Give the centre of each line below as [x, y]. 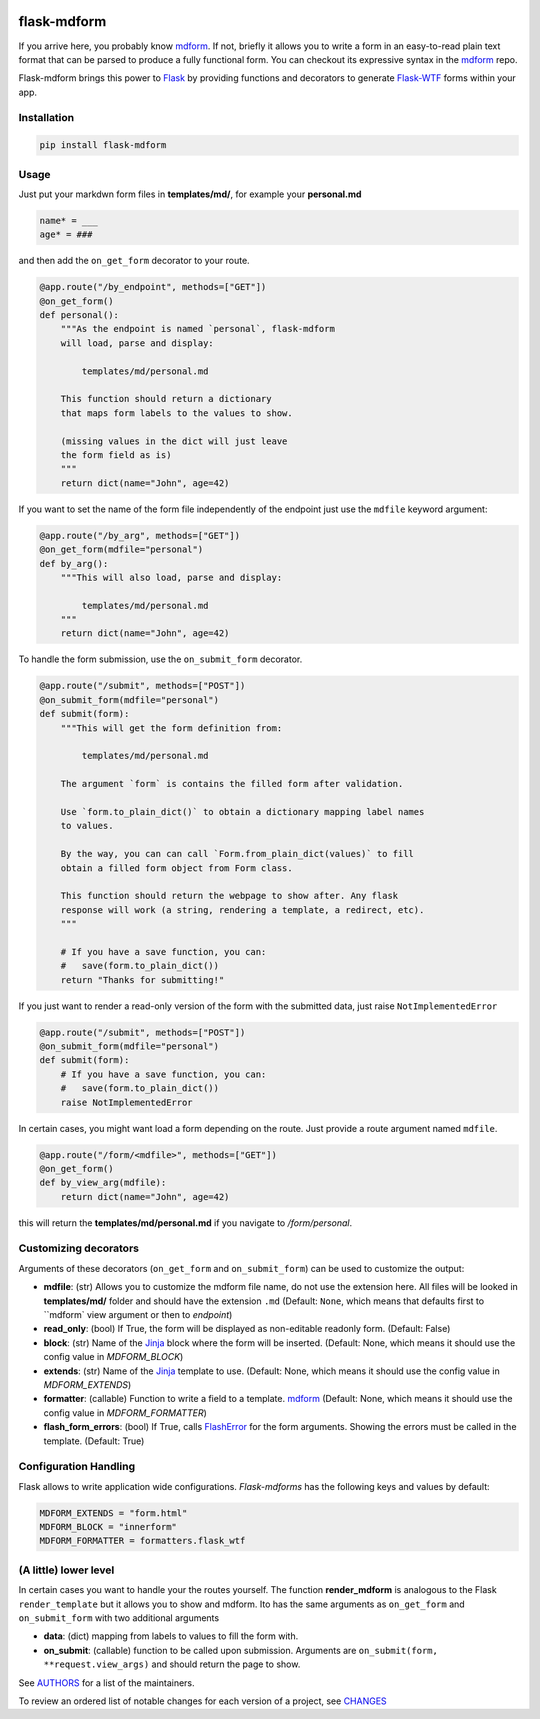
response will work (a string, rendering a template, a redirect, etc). [242, 909]
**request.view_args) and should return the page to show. [172, 1664]
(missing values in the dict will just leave [174, 441]
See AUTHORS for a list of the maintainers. [106, 1682]
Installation [46, 118]
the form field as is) [116, 455]
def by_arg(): [74, 563]
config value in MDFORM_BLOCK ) [113, 1357]
